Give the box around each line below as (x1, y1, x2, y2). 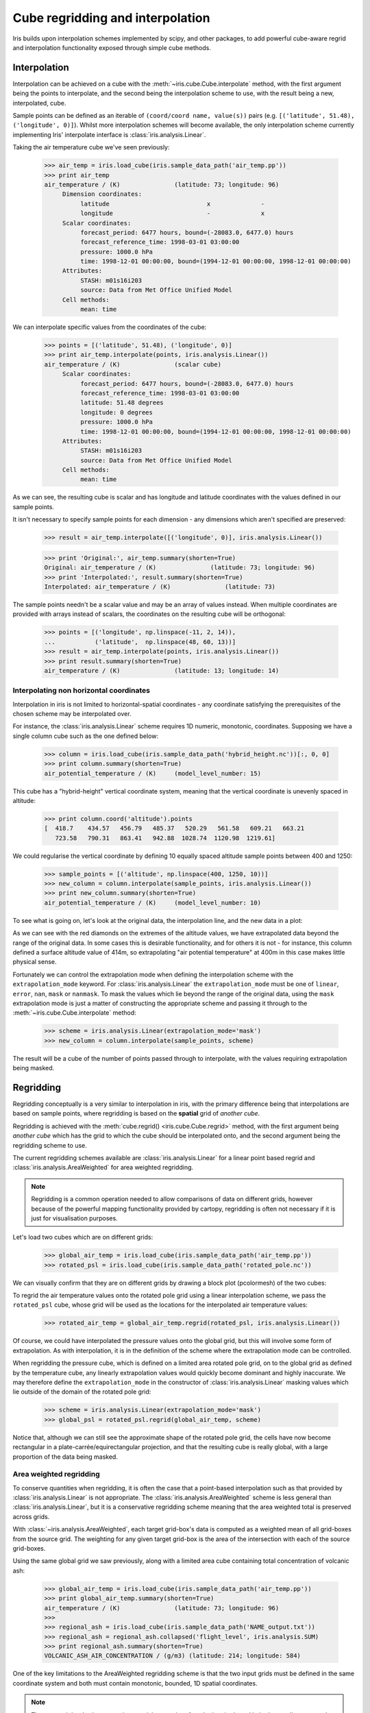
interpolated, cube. (12, 99, 66, 107)
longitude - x (79, 210, 265, 217)
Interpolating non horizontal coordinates (12, 686, 151, 695)
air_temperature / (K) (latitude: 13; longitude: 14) (44, 667, 280, 674)
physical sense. (12, 958, 58, 966)
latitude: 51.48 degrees (79, 399, 164, 407)
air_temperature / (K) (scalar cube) (44, 360, 222, 368)
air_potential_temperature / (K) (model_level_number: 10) (44, 898, 262, 907)
